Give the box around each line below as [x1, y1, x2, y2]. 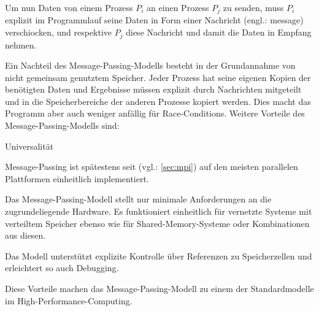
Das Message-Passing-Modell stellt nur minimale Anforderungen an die [5, 193, 272, 205]
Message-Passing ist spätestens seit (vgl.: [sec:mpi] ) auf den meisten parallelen [5, 160, 298, 173]
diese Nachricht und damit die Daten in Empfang [126, 26, 312, 39]
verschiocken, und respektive [5, 26, 112, 39]
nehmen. [5, 38, 37, 51]
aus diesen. [5, 229, 46, 242]
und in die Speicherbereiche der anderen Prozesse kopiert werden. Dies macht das [5, 94, 311, 107]
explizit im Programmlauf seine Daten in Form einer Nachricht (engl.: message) [5, 13, 304, 26]
